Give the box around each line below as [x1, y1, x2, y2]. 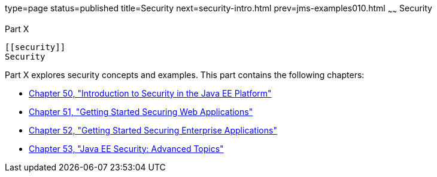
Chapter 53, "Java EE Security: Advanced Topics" [29, 143, 224, 154]
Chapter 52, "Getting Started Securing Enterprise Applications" [29, 125, 277, 135]
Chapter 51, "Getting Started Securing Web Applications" [29, 106, 253, 117]
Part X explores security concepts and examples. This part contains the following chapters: [5, 69, 365, 80]
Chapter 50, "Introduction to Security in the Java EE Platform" [29, 88, 272, 98]
